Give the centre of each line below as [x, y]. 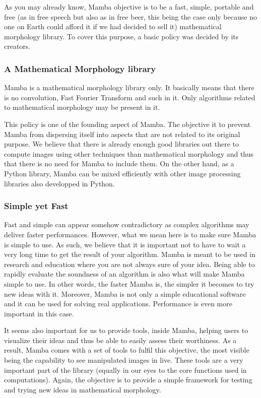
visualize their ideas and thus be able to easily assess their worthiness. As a [120, 340]
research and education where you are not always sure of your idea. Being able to [129, 264]
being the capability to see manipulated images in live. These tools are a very [124, 360]
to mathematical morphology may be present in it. [82, 107]
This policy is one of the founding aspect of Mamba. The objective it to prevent [127, 124]
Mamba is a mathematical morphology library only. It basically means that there [129, 87]
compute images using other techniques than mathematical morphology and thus [129, 153]
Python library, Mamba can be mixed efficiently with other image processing [122, 173]
